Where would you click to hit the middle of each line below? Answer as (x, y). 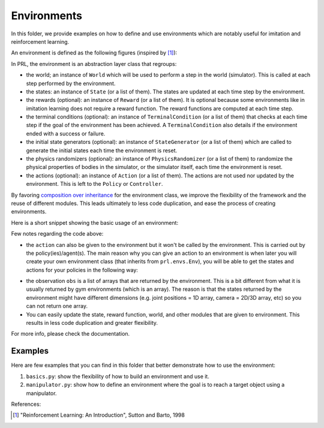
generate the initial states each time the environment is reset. (102, 150)
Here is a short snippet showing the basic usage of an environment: (95, 222)
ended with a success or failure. (66, 133)
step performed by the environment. (71, 83)
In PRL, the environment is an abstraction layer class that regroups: (94, 64)
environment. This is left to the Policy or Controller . (94, 184)
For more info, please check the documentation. (70, 334)
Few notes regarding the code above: (57, 234)
